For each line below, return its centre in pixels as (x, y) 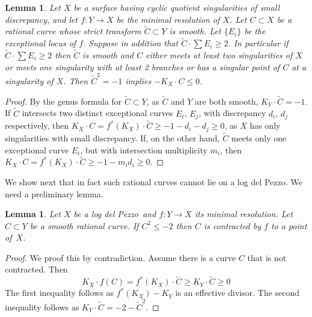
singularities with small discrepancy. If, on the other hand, (112, 137)
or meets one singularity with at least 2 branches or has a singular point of (142, 66)
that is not (267, 257)
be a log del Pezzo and (115, 214)
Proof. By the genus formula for (63, 101)
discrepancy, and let (41, 19)
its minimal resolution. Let (243, 214)
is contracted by (233, 225)
